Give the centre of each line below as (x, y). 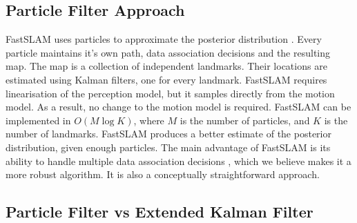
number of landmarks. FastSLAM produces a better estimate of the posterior (168, 134)
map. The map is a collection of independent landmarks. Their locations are (166, 66)
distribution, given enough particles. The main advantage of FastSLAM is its (168, 147)
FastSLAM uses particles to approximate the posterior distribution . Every (164, 39)
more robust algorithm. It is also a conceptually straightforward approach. (163, 174)
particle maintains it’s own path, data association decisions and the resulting (168, 52)
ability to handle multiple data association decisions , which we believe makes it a (178, 161)
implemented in (38, 120)
